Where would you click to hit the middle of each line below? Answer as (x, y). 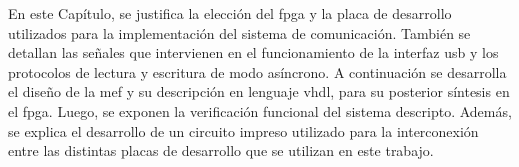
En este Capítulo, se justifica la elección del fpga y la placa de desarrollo (230, 13)
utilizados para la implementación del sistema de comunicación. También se (239, 32)
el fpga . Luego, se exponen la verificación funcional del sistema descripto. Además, (260, 110)
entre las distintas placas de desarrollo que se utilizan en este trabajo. (221, 150)
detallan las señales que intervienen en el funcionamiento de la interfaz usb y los (253, 52)
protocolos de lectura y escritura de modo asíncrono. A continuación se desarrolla (257, 71)
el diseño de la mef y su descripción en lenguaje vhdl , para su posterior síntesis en (259, 91)
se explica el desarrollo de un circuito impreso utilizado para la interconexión (243, 130)
